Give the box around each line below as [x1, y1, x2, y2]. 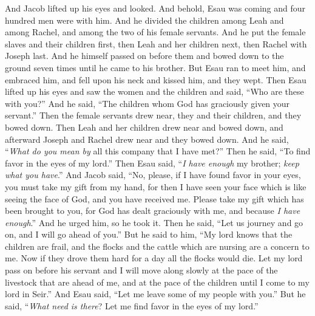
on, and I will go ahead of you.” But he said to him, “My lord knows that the [5, 228, 293, 241]
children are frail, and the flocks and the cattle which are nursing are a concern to [5, 239, 310, 252]
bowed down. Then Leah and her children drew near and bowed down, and [5, 120, 283, 133]
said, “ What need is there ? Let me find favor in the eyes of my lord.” [5, 299, 259, 312]
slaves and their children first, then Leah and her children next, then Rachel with [5, 37, 307, 50]
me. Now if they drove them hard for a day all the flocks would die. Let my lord [5, 252, 303, 264]
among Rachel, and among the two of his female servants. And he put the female [5, 26, 306, 38]
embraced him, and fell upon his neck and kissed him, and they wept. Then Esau [5, 73, 307, 86]
